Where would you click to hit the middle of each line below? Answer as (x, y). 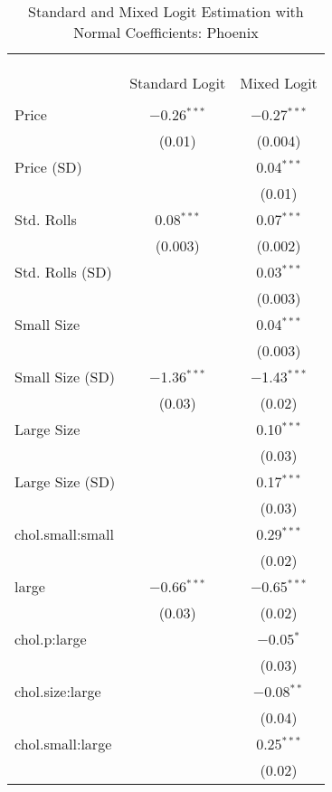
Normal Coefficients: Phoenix (166, 32)
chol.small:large (63, 744)
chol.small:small (64, 534)
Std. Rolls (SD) (63, 272)
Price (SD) (48, 167)
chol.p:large (51, 639)
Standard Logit (178, 83)
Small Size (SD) (65, 377)
